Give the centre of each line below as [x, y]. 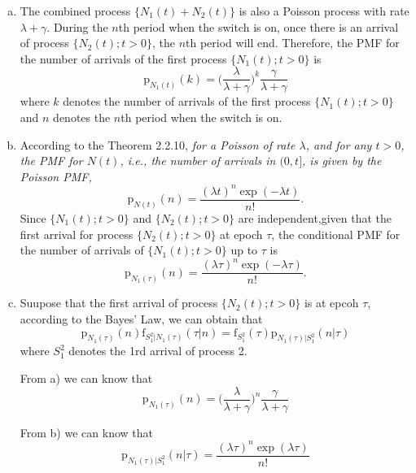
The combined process [75, 11]
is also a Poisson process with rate [324, 11]
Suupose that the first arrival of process [119, 303]
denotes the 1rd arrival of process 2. [158, 351]
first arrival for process [77, 234]
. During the [77, 26]
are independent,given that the [315, 217]
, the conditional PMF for [336, 234]
